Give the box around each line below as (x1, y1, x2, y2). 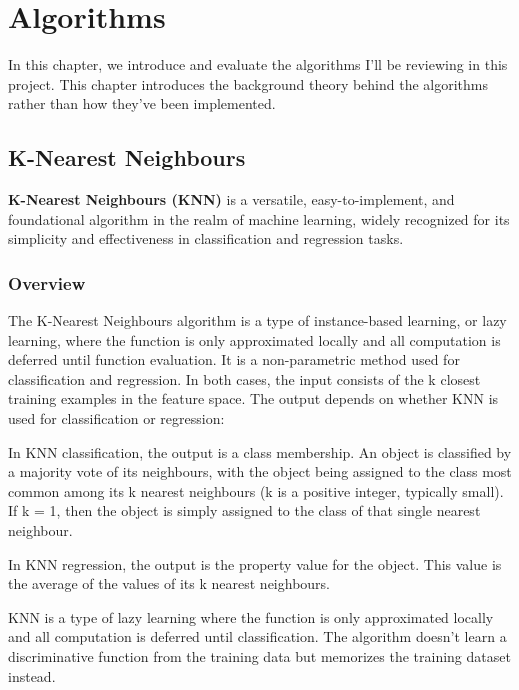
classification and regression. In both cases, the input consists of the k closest (8, 368, 481, 389)
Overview (8, 270, 86, 295)
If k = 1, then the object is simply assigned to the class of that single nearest (8, 500, 481, 521)
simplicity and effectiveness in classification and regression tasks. (8, 228, 404, 249)
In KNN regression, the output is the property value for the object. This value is (8, 553, 502, 574)
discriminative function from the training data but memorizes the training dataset (8, 646, 511, 667)
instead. (8, 665, 56, 686)
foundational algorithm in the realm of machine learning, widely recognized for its (8, 208, 510, 229)
